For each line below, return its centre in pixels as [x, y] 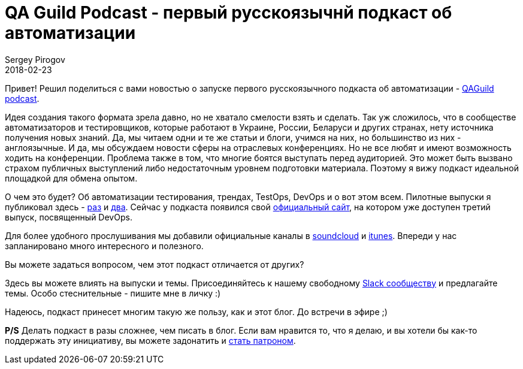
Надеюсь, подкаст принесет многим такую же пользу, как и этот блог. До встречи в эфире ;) [196, 311]
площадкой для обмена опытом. [71, 178]
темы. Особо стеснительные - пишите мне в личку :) [113, 293]
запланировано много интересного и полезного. [104, 246]
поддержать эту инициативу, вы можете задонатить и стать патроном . [150, 340]
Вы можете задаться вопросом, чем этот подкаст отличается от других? [155, 264]
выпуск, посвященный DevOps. [69, 217]
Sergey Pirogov [35, 59]
